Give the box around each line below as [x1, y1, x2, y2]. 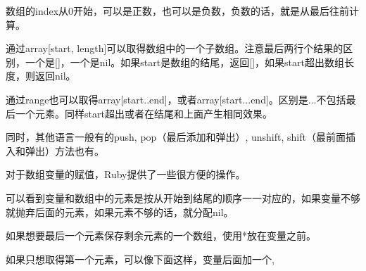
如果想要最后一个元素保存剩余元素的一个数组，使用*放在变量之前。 [6, 228, 316, 243]
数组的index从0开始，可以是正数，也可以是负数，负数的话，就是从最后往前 [6, 4, 350, 18]
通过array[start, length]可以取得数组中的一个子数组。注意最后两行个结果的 [6, 41, 343, 56]
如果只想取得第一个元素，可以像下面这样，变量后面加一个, [6, 251, 274, 266]
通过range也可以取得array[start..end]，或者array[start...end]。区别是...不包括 [6, 92, 346, 106]
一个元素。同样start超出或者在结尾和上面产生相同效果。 [15, 106, 272, 120]
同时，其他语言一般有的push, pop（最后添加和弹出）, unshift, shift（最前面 [6, 130, 346, 144]
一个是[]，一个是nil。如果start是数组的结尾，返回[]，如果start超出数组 [25, 54, 344, 69]
